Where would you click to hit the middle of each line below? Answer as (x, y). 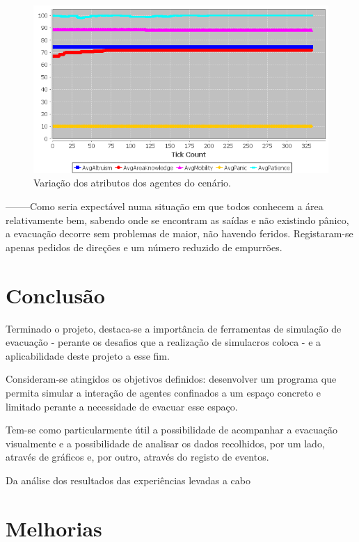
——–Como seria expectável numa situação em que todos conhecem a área (165, 206)
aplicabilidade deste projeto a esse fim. (88, 355)
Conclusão (55, 295)
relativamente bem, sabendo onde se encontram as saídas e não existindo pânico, (177, 220)
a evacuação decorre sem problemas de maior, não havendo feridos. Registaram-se (179, 233)
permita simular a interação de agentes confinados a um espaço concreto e (163, 392)
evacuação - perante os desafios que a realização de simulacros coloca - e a (163, 342)
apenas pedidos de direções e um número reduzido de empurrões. (144, 247)
